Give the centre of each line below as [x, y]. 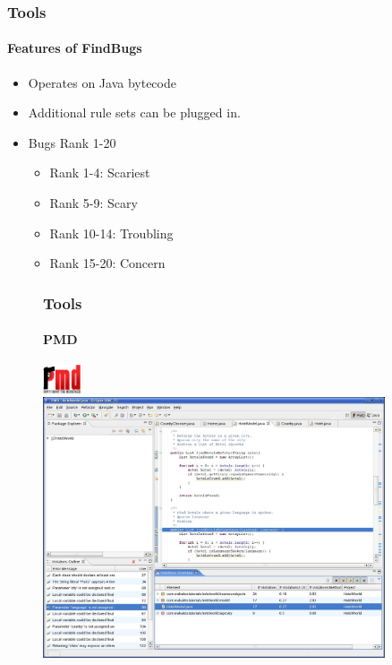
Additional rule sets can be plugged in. [134, 112]
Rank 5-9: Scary [94, 203]
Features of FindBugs [75, 48]
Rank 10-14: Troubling [111, 233]
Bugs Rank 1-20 [72, 142]
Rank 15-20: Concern [107, 263]
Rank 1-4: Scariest [100, 173]
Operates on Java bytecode [102, 82]
